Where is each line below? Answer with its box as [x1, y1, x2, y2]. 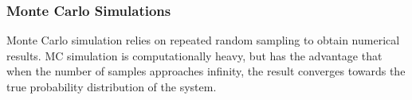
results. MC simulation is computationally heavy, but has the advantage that [6, 47, 383, 63]
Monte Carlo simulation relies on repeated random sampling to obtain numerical [6, 32, 400, 48]
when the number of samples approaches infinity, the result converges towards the [6, 63, 406, 79]
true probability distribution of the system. [6, 79, 217, 94]
